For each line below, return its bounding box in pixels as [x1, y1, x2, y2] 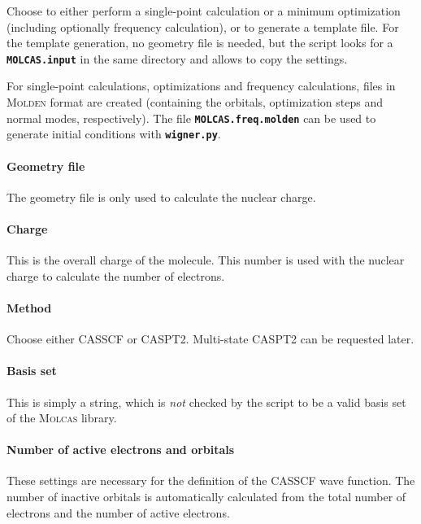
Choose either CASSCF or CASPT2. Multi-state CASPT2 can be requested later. [7, 330, 414, 347]
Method [7, 299, 52, 316]
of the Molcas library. [7, 409, 117, 426]
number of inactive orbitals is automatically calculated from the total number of [7, 488, 406, 505]
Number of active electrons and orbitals [7, 441, 235, 458]
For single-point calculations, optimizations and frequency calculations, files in [7, 77, 396, 94]
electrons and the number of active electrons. [7, 504, 230, 521]
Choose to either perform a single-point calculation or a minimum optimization [7, 2, 401, 19]
